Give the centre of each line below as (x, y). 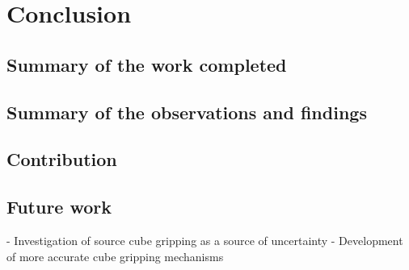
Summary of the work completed (147, 64)
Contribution (62, 159)
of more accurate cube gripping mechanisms (115, 256)
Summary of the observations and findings (187, 112)
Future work (59, 207)
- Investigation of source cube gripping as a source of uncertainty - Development (205, 240)
